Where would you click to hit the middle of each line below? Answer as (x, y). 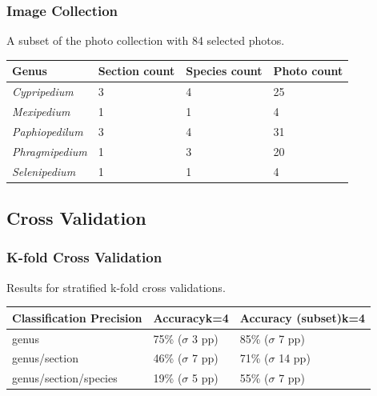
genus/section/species (65, 378)
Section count (136, 71)
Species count (224, 71)
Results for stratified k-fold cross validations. (116, 287)
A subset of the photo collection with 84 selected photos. (146, 40)
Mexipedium (41, 111)
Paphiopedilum (48, 131)
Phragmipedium (50, 151)
